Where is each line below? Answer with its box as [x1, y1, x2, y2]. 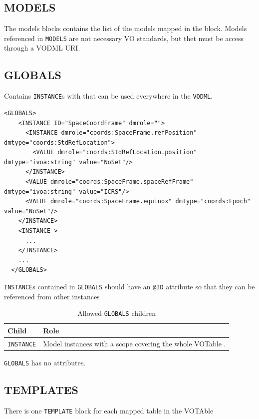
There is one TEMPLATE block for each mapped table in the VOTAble [4, 405, 214, 415]
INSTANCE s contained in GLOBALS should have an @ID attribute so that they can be [4, 281, 255, 291]
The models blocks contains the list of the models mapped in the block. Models [4, 23, 247, 34]
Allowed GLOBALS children [77, 308, 156, 318]
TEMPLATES [4, 381, 78, 397]
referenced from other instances [4, 291, 100, 301]
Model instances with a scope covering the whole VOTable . [43, 338, 226, 348]
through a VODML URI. [4, 43, 80, 53]
